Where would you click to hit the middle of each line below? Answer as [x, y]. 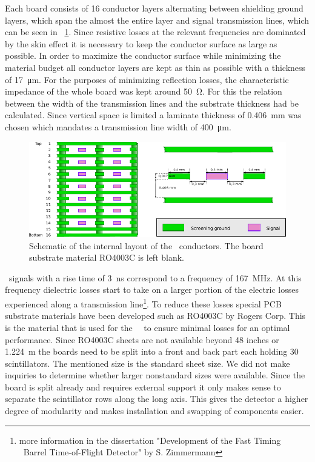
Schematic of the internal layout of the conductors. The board [146, 245]
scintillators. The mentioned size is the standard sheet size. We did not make [148, 363]
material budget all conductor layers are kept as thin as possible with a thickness [155, 67]
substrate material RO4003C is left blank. [107, 257]
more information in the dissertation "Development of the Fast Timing [150, 440]
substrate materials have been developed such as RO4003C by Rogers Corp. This [155, 316]
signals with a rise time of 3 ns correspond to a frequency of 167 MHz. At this [155, 277]
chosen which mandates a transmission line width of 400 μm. [118, 126]
